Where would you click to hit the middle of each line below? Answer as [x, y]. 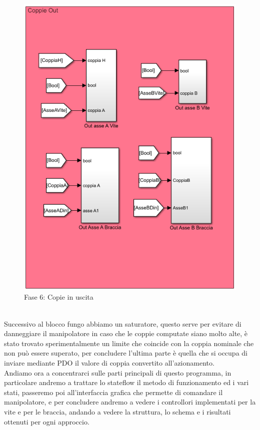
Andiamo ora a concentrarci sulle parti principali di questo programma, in [118, 372]
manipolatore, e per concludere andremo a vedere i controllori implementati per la [130, 402]
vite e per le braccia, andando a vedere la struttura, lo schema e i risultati [117, 411]
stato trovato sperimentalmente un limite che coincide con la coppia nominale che [129, 343]
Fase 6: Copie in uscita [59, 297]
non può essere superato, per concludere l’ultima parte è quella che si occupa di [126, 353]
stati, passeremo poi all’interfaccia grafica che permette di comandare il [113, 392]
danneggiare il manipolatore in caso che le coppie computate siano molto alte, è [126, 333]
